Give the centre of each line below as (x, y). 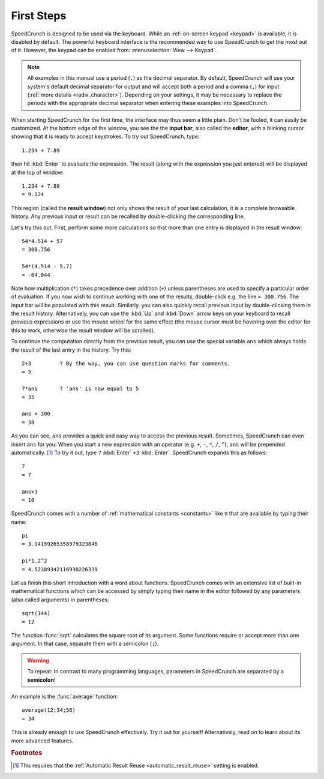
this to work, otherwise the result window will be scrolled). (83, 330)
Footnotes (27, 753)
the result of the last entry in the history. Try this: (71, 350)
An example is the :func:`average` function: (64, 696)
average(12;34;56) (49, 710)
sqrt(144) (36, 613)
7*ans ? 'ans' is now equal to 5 (80, 389)
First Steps (39, 16)
